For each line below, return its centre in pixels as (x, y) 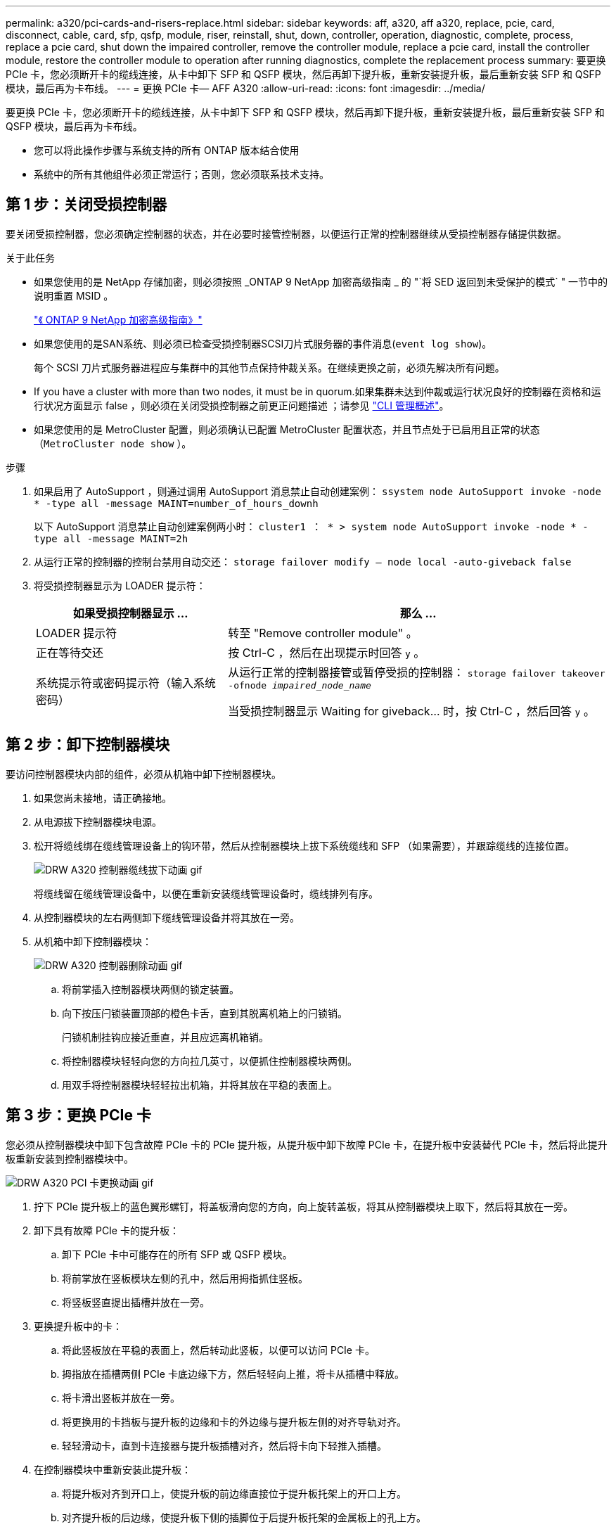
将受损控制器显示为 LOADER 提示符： (120, 585)
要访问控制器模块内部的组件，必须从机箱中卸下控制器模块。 (143, 774)
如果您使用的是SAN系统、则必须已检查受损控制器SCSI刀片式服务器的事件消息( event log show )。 (263, 343)
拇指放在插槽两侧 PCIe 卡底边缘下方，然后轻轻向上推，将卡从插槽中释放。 (233, 1374)
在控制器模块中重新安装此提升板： (113, 1469)
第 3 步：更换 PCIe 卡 (78, 1115)
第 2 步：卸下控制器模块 (88, 745)
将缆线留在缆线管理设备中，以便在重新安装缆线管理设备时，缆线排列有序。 (206, 893)
